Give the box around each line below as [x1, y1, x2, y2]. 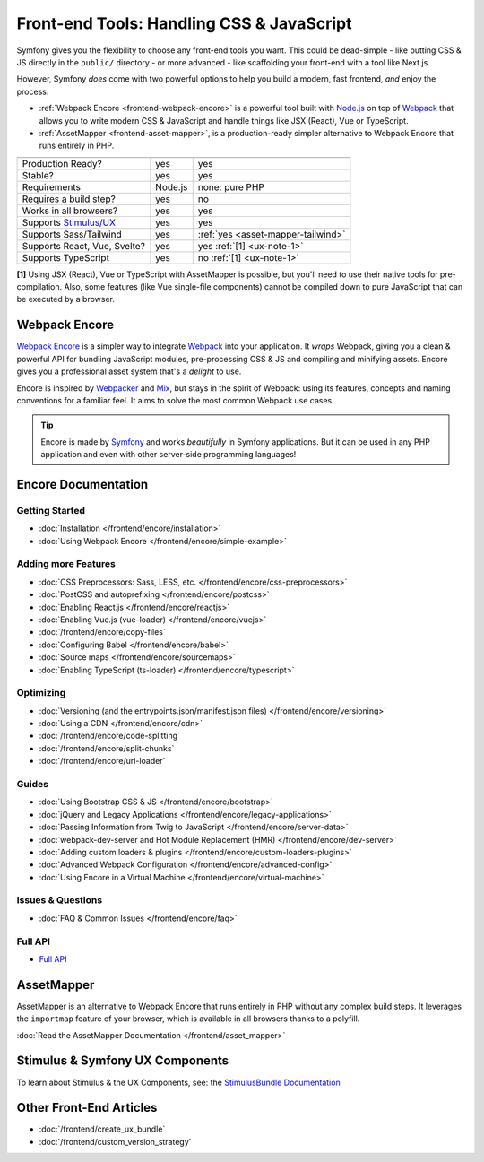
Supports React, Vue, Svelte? [22, 239, 145, 252]
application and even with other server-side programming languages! [40, 449, 297, 460]
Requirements [22, 180, 81, 193]
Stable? [22, 169, 54, 181]
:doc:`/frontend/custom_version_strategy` [39, 1136, 192, 1147]
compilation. [16, 282, 63, 292]
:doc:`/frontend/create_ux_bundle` [39, 1123, 166, 1134]
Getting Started [16, 504, 85, 516]
